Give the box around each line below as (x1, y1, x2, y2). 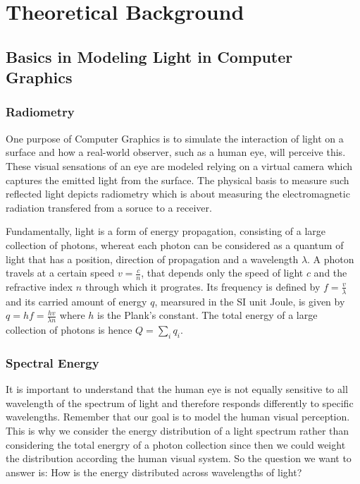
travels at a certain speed (6, 265, 115, 280)
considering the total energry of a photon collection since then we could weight (6, 437, 346, 452)
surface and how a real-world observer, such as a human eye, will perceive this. (6, 145, 346, 159)
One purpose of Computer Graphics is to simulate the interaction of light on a (6, 131, 344, 145)
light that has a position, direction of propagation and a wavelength (6, 251, 299, 266)
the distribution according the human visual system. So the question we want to (6, 451, 352, 466)
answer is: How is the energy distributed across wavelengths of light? (6, 464, 302, 479)
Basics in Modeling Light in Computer (6, 45, 293, 67)
